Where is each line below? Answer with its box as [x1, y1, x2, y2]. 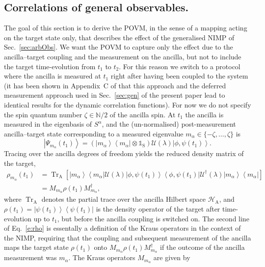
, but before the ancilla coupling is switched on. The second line [57, 213, 249, 223]
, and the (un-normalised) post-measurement [102, 119, 236, 129]
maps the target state [4, 242, 69, 252]
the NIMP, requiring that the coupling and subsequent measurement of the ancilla [4, 232, 251, 242]
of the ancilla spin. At [109, 109, 176, 119]
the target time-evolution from [4, 61, 96, 71]
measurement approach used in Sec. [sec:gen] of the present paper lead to [4, 90, 225, 100]
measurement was [4, 252, 57, 263]
